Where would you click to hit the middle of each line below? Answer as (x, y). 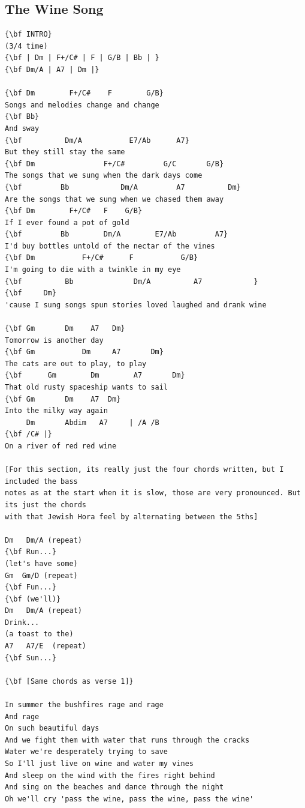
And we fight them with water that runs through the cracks (127, 740)
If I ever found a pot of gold (67, 222)
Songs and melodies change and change (82, 105)
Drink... (22, 622)
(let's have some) (41, 563)
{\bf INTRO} (28, 35)
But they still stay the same (65, 152)
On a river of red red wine (61, 446)
